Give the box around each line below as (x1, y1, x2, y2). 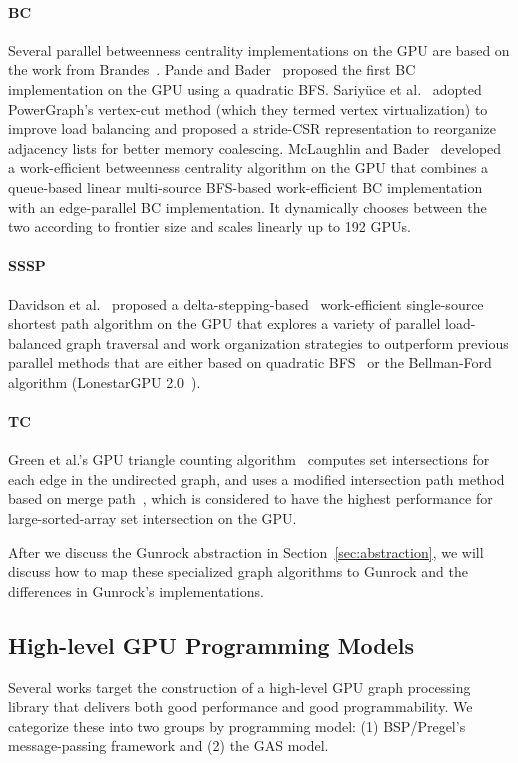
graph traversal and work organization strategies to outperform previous (66, 332, 509, 353)
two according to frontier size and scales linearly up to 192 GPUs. (8, 216, 411, 237)
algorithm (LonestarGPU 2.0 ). (8, 371, 201, 392)
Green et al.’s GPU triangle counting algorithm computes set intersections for (8, 449, 490, 470)
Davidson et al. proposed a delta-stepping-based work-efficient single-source (8, 293, 484, 314)
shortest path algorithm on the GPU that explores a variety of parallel (8, 313, 441, 334)
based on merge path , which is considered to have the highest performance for (8, 488, 493, 509)
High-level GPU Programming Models (8, 629, 415, 660)
